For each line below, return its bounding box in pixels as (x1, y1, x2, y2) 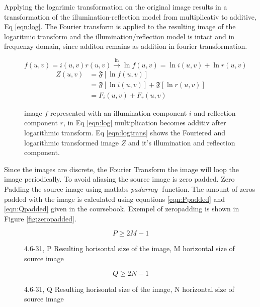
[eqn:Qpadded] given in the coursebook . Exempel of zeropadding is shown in (4, 203, 239, 214)
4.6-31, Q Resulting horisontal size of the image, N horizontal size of (24, 283, 234, 294)
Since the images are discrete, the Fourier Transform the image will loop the (4, 164, 239, 174)
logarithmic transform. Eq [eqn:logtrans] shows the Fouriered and (24, 127, 225, 138)
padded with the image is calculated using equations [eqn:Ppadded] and (4, 193, 225, 204)
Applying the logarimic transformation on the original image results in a (4, 2, 227, 12)
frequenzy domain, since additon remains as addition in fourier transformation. (4, 41, 247, 51)
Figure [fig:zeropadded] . (4, 213, 76, 223)
